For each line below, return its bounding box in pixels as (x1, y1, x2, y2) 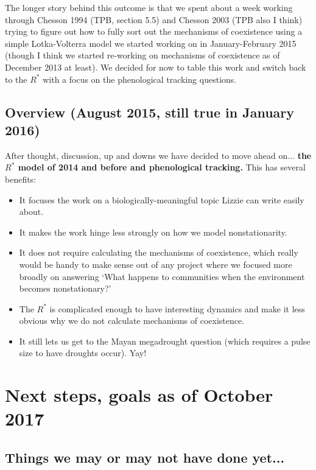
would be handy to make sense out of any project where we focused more (19, 258, 292, 270)
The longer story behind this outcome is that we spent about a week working (5, 1, 293, 13)
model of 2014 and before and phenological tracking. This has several (18, 161, 306, 174)
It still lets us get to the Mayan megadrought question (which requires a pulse (19, 334, 311, 347)
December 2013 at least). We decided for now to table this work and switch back (5, 60, 306, 73)
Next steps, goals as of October (5, 382, 273, 407)
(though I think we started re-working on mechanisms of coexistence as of (5, 49, 280, 61)
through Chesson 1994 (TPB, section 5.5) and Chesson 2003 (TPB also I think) (5, 13, 303, 26)
